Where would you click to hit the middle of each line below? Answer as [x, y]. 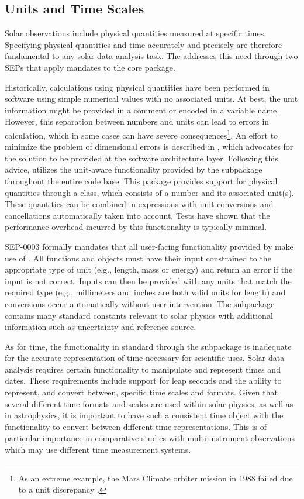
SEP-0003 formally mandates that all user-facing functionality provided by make [149, 246]
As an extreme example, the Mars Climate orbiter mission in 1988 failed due [156, 478]
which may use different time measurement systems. [98, 450]
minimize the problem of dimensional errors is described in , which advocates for [149, 147]
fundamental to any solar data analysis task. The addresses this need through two [151, 56]
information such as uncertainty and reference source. [101, 327]
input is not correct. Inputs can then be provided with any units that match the [148, 281]
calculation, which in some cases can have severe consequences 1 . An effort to [141, 134]
